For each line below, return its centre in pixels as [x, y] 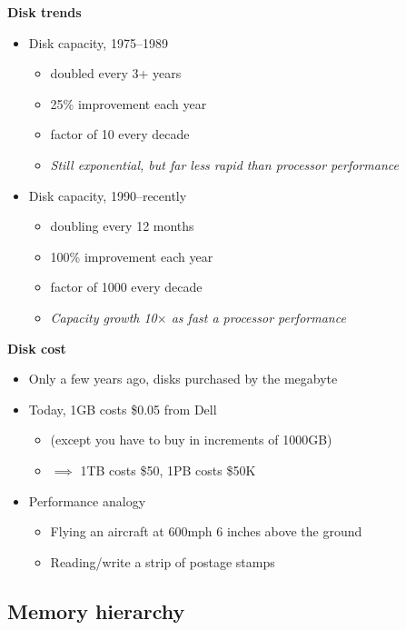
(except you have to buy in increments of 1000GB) [191, 440]
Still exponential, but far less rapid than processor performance [224, 164]
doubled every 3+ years [116, 73]
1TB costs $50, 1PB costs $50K [168, 470]
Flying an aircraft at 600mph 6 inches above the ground [206, 531]
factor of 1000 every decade [126, 287]
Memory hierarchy [96, 610]
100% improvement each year [132, 256]
